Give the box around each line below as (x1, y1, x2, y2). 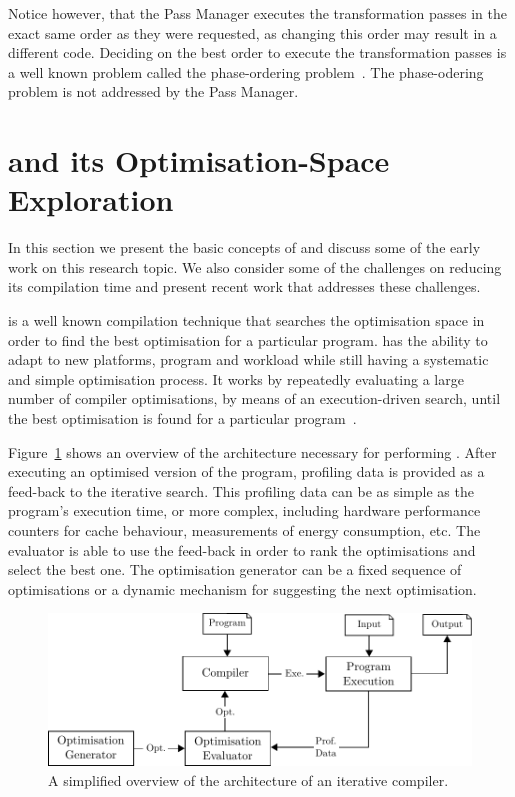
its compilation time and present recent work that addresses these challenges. (8, 276, 481, 297)
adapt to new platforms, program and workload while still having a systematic (8, 349, 489, 370)
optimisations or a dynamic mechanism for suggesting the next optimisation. (8, 578, 477, 599)
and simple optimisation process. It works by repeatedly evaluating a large (8, 368, 464, 389)
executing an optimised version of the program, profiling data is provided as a (8, 461, 485, 482)
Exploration (8, 179, 174, 220)
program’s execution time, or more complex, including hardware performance (8, 500, 481, 521)
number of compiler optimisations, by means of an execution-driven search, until (8, 388, 501, 409)
